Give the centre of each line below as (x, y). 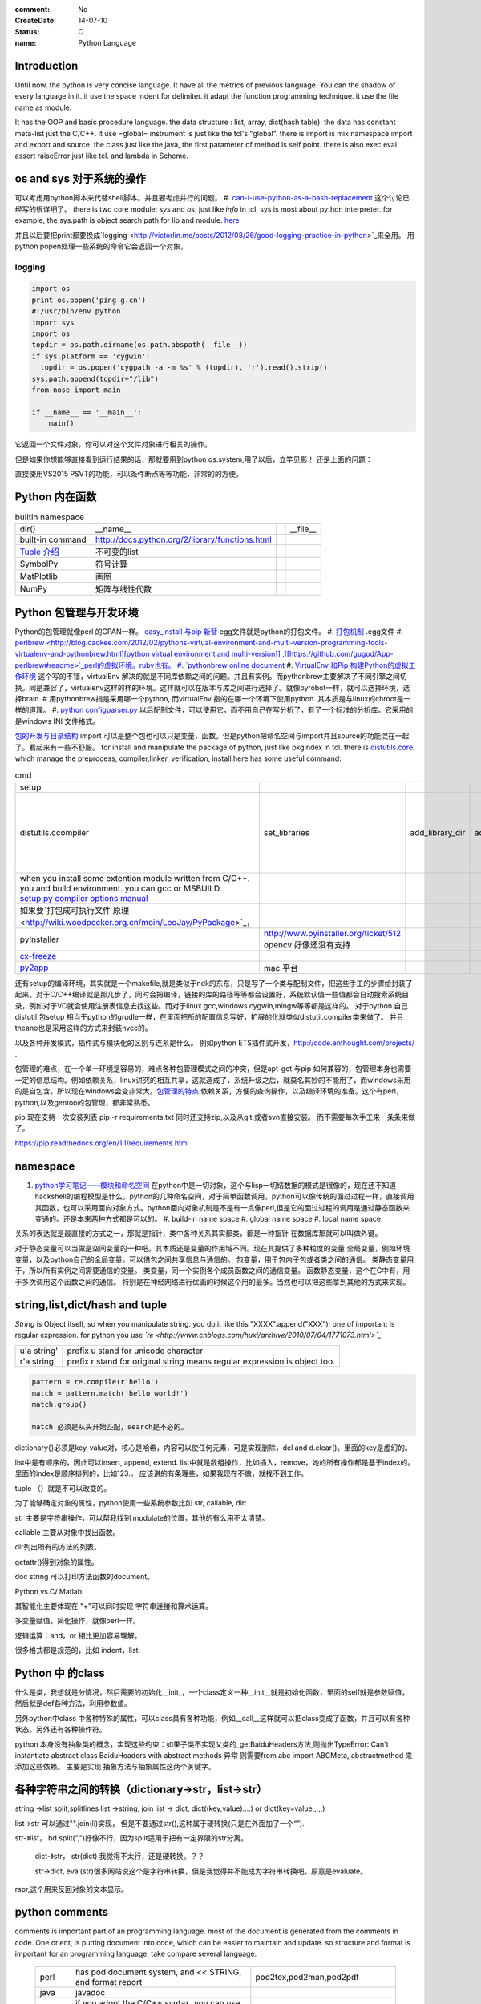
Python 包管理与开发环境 (77, 612)
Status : (27, 31)
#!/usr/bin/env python (76, 311)
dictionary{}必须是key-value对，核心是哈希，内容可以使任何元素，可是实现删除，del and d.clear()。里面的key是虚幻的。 (213, 1448)
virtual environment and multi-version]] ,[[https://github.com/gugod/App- (272, 654)
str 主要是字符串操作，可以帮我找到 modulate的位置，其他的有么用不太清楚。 (142, 1517)
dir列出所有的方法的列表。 (58, 1547)
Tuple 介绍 (39, 552)
